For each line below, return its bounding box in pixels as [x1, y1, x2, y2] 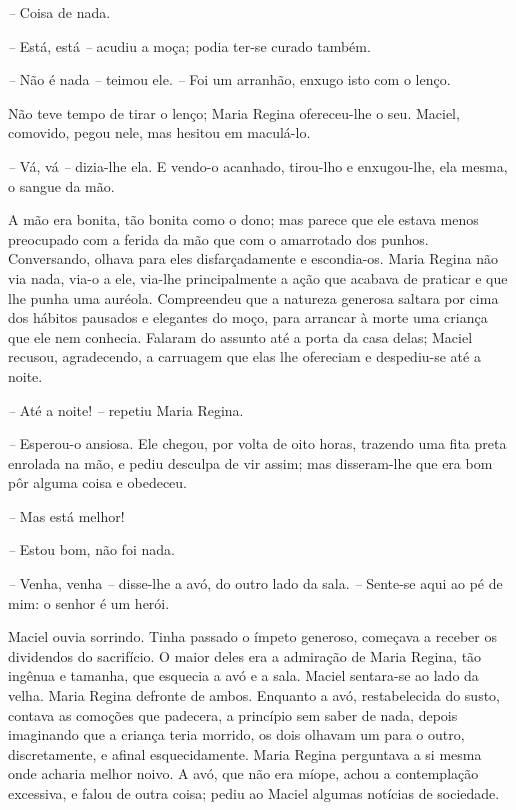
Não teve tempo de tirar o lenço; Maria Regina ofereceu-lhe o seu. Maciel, [8, 102, 460, 123]
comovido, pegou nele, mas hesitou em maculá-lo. [8, 122, 311, 143]
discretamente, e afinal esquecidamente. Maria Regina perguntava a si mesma [8, 743, 482, 764]
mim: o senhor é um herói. [8, 592, 170, 613]
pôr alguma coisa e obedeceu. [8, 472, 187, 493]
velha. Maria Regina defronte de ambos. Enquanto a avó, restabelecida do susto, [8, 685, 500, 706]
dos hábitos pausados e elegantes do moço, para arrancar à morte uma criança [8, 307, 488, 328]
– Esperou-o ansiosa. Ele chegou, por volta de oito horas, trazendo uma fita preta [8, 433, 507, 454]
